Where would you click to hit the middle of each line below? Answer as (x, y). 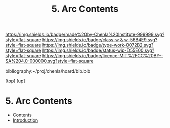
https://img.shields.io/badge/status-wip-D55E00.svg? (98, 50)
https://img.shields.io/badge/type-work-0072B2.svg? (98, 45)
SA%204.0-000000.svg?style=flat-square (49, 61)
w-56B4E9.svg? (141, 40)
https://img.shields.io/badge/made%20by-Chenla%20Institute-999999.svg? (85, 35)
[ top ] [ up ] (15, 81)
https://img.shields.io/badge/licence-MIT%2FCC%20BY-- (103, 56)
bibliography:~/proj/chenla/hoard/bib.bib (48, 71)
